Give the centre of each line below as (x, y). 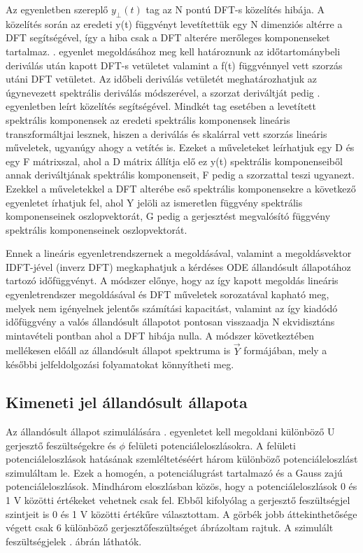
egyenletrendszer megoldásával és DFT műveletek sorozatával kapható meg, (168, 294)
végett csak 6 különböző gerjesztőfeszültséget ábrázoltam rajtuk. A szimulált (170, 527)
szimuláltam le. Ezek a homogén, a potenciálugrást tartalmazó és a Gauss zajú (174, 472)
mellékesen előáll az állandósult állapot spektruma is (118, 350)
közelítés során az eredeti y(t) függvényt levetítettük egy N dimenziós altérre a (174, 23)
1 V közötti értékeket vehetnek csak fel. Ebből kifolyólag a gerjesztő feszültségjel (178, 500)
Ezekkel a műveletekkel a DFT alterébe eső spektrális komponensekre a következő (181, 188)
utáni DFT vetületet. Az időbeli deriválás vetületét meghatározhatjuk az (162, 79)
